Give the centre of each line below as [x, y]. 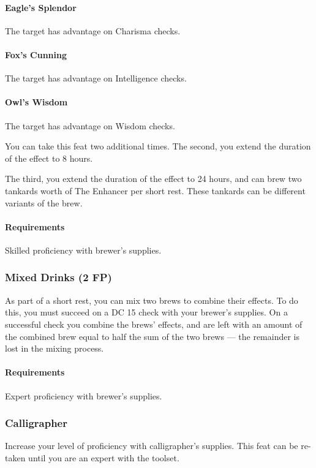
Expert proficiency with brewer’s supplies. [84, 395]
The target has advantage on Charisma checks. [93, 30]
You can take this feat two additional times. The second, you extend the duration [158, 146]
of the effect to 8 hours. [49, 158]
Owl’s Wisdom [36, 102]
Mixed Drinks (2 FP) [58, 277]
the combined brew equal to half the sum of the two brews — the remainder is [152, 336]
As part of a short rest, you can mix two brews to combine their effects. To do [152, 300]
